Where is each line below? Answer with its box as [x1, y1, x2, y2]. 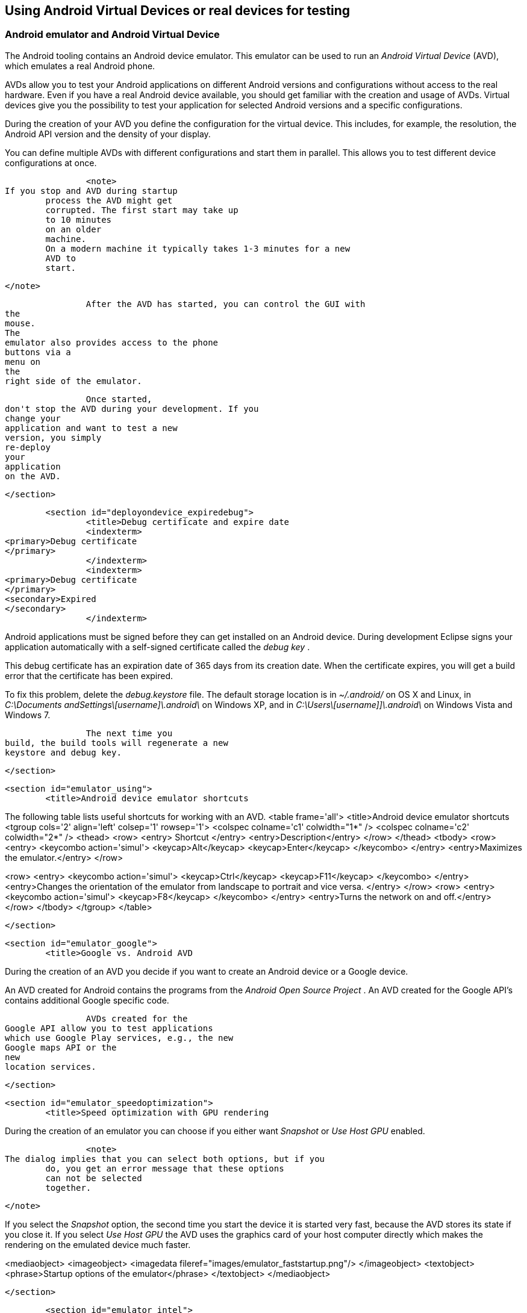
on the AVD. [5, 471, 61, 481]
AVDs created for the [86, 1013, 188, 1023]
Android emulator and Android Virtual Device [5, 28, 220, 41]
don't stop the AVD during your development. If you [5, 403, 259, 414]
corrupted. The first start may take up [45, 205, 239, 215]
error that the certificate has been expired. [5, 670, 173, 681]
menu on [5, 356, 41, 367]
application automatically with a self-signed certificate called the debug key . [5, 641, 310, 652]
